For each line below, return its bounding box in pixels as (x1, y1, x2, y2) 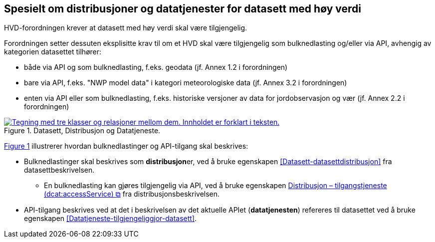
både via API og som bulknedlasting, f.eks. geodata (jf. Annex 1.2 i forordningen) (24, 63, 288, 72)
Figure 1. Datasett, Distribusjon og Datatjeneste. (4, 126, 161, 135)
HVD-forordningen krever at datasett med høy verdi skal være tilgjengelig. (4, 23, 247, 32)
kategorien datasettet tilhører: (4, 47, 102, 56)
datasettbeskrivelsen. (24, 166, 95, 175)
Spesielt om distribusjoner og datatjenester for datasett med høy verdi (4, 2, 361, 15)
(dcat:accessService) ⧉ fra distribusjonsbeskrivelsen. (44, 190, 220, 199)
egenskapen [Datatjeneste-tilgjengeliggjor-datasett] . (24, 214, 197, 223)
